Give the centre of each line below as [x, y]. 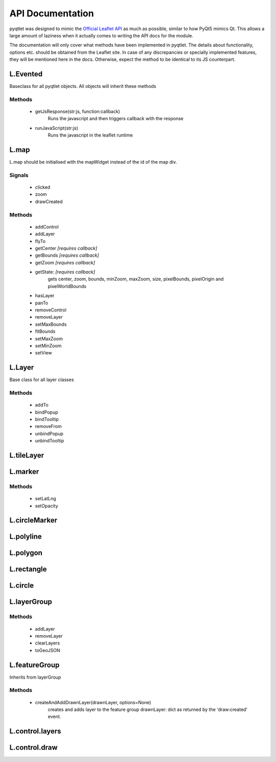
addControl [47, 227]
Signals [19, 175]
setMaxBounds [51, 324]
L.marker [24, 472]
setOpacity [47, 506]
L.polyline [26, 537]
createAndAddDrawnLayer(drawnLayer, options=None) [93, 702]
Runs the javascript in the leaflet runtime [90, 135]
